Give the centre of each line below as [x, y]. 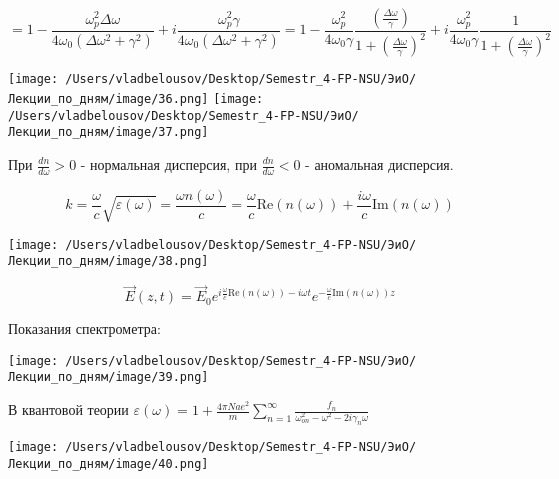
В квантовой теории [68, 409]
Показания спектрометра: [84, 328]
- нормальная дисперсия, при [168, 164]
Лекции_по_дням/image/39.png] [108, 377]
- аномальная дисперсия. [379, 164]
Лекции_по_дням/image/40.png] [108, 463]
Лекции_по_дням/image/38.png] [108, 261]
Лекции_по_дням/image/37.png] [108, 132]
